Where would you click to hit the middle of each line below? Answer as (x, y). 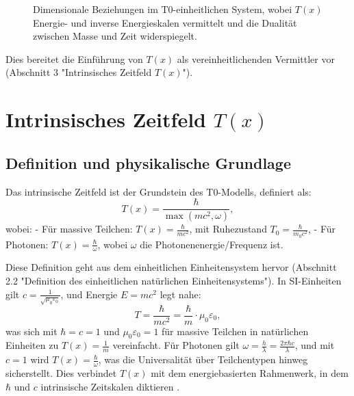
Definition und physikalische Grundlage (148, 162)
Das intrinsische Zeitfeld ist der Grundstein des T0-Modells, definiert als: (159, 191)
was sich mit (31, 331)
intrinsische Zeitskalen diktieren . (110, 386)
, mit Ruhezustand (228, 229)
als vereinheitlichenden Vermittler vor (256, 58)
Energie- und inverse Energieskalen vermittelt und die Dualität (165, 22)
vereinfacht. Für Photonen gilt (176, 345)
